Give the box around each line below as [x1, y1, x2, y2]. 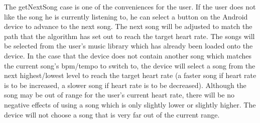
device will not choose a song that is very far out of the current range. [4, 109, 220, 119]
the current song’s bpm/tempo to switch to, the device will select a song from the [4, 60, 255, 70]
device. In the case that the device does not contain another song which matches [4, 50, 252, 60]
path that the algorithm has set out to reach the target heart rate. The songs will [4, 30, 255, 41]
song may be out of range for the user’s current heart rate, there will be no [4, 89, 235, 100]
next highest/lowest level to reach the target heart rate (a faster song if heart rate [4, 70, 256, 80]
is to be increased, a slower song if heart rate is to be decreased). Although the [4, 79, 246, 90]
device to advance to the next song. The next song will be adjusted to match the [4, 21, 252, 31]
